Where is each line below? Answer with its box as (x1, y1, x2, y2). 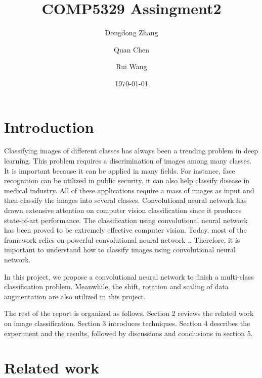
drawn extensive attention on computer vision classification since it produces (4, 205, 242, 215)
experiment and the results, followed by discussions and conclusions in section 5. (4, 328, 253, 338)
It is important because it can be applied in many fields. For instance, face (4, 165, 235, 176)
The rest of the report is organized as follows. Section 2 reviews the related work (4, 308, 254, 318)
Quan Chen (113, 44, 149, 55)
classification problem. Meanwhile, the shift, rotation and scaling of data (4, 281, 229, 292)
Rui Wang (116, 61, 147, 72)
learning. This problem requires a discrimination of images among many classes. (4, 155, 252, 166)
